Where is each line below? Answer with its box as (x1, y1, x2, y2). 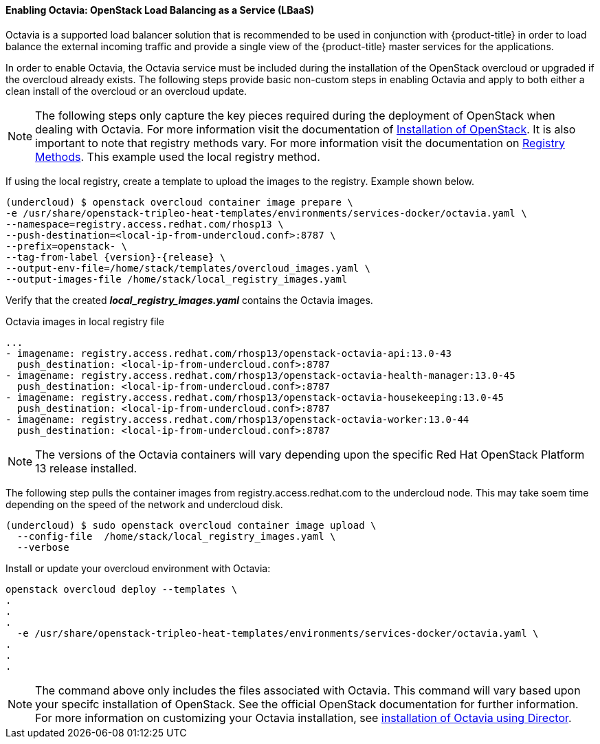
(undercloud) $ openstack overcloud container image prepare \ (5, 196, 353, 208)
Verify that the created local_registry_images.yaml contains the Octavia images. (5, 294, 373, 306)
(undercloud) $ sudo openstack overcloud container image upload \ (5, 519, 377, 531)
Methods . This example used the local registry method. (35, 149, 320, 164)
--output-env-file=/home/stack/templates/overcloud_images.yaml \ (5, 262, 371, 274)
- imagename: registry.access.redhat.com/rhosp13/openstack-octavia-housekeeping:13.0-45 (5, 391, 504, 403)
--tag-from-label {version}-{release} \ (5, 251, 226, 263)
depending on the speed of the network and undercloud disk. (5, 498, 283, 510)
